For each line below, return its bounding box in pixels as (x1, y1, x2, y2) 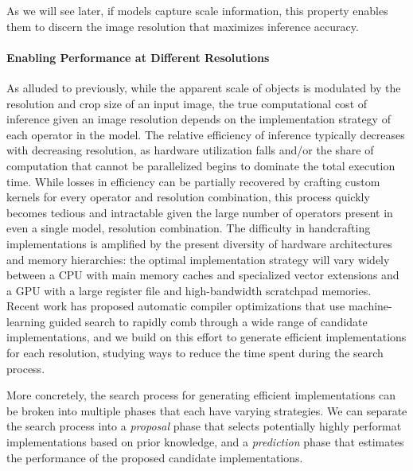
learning (6, 313, 46, 329)
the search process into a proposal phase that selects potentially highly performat (6, 418, 402, 434)
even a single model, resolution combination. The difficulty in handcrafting (6, 220, 371, 236)
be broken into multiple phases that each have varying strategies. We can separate (6, 402, 407, 418)
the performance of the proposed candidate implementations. (6, 449, 303, 465)
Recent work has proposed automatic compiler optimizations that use (6, 298, 345, 314)
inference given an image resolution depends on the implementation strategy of (6, 111, 391, 127)
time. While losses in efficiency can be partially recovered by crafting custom (6, 173, 380, 189)
